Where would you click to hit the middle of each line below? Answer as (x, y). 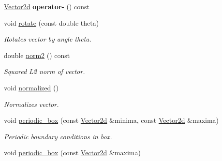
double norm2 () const (37, 55)
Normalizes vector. (31, 104)
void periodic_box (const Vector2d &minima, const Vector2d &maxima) (111, 120)
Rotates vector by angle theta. (48, 39)
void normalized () (31, 87)
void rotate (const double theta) (52, 22)
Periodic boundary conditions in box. (58, 136)
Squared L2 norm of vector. (44, 71)
